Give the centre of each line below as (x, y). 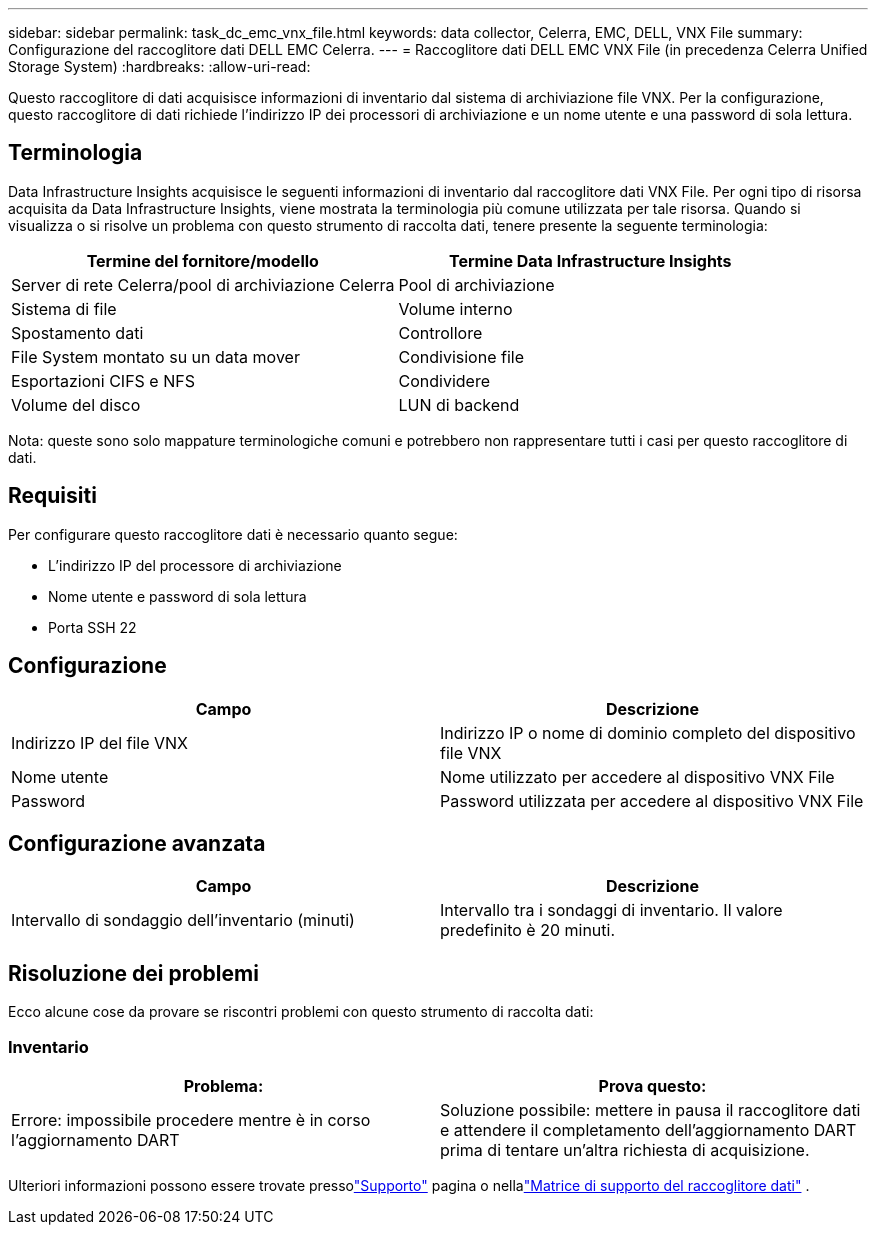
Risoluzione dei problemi (133, 973)
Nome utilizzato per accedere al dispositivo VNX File (637, 776)
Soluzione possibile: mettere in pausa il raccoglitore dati (650, 1109)
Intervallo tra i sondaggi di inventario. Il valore (611, 910)
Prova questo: (652, 1085)
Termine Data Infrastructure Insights (590, 260)
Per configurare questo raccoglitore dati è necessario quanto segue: (233, 534)
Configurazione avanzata (137, 843)
